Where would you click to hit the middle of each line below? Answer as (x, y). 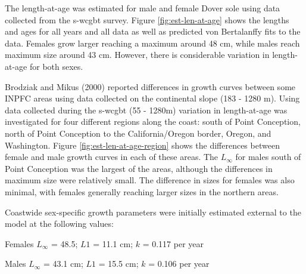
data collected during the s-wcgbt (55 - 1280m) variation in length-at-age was (146, 110)
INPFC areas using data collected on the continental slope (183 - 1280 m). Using (152, 98)
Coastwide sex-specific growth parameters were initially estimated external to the (153, 212)
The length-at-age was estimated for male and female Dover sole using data (143, 8)
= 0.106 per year (179, 264)
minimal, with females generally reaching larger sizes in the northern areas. (142, 191)
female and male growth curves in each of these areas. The (112, 157)
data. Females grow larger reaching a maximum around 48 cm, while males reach (152, 43)
